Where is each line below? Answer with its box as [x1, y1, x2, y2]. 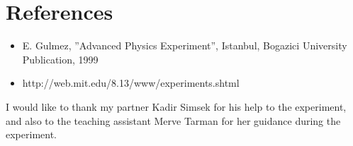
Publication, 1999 [22, 51, 99, 66]
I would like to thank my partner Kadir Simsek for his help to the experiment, [6, 99, 347, 114]
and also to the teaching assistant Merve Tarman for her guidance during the [6, 113, 341, 128]
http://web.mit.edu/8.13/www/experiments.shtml [22, 75, 240, 90]
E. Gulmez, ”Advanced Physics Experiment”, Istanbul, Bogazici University [22, 38, 347, 53]
